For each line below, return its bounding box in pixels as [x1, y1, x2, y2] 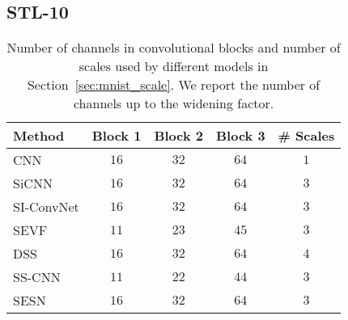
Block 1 [91, 126, 142, 145]
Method [13, 126, 65, 145]
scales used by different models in [79, 57, 269, 76]
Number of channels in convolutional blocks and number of [6, 38, 341, 57]
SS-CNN [13, 267, 61, 287]
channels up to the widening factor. [73, 94, 274, 113]
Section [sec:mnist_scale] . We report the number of [27, 75, 320, 95]
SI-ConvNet [13, 197, 79, 217]
